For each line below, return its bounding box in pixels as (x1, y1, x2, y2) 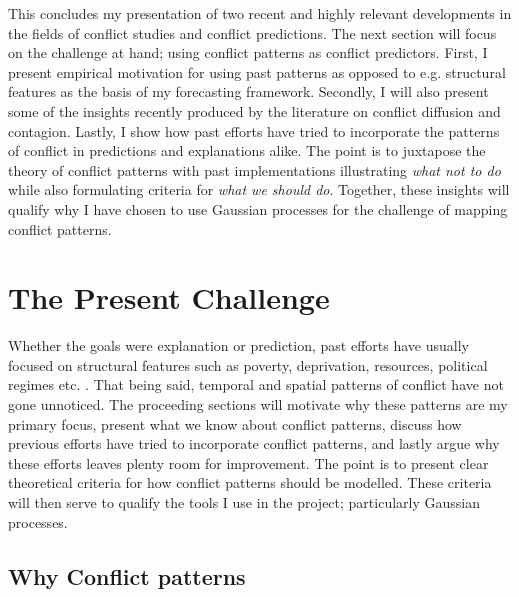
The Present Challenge (8, 277, 330, 318)
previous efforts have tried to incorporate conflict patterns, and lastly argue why (8, 433, 500, 454)
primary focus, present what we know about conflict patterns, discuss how (8, 413, 462, 434)
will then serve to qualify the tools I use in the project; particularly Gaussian (8, 492, 480, 512)
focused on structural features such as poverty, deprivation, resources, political (8, 354, 488, 375)
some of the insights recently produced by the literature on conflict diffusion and (8, 100, 501, 121)
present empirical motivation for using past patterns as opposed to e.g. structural (8, 61, 506, 82)
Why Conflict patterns (8, 560, 246, 591)
